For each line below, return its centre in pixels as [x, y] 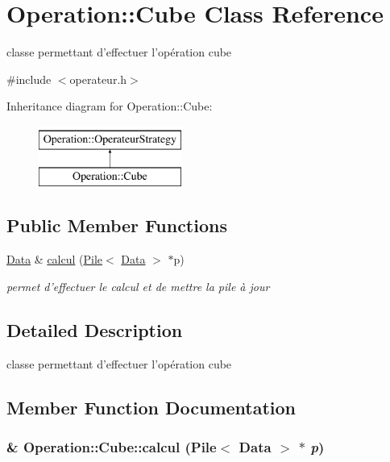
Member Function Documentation [151, 407]
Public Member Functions [117, 225]
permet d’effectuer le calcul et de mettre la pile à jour [138, 286]
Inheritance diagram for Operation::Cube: [110, 106]
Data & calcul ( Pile [55, 259]
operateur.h [98, 79]
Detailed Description [95, 329]
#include [29, 79]
